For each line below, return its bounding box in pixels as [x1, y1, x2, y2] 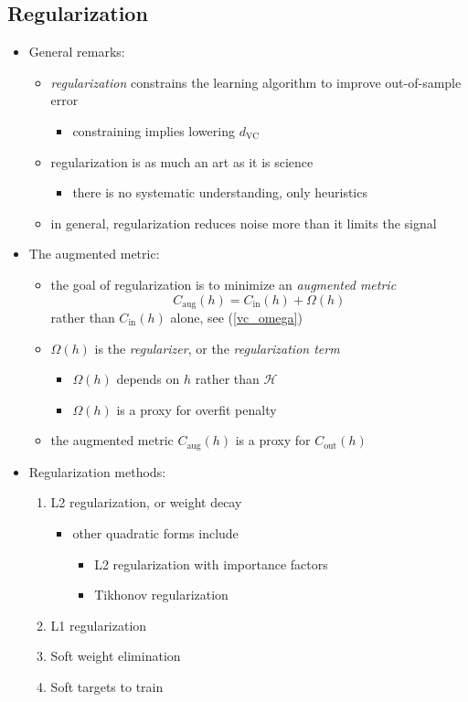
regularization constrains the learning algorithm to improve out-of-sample [50, 72, 462, 91]
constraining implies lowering [72, 121, 235, 140]
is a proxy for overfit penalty [116, 399, 277, 419]
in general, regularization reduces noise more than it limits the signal [50, 213, 437, 232]
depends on [116, 369, 180, 388]
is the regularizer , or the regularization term [94, 338, 340, 357]
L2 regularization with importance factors [94, 554, 328, 573]
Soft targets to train [50, 676, 164, 696]
